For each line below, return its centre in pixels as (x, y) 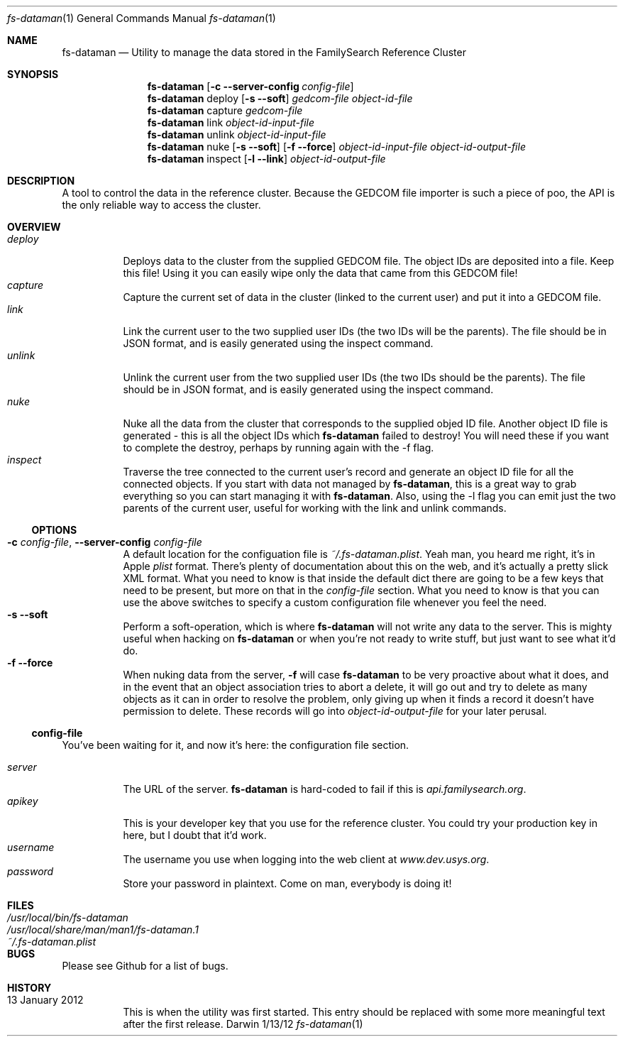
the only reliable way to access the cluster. (161, 205)
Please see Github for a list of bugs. (145, 966)
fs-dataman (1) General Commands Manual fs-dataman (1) (142, 18)
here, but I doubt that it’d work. (195, 835)
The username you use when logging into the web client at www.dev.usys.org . (306, 859)
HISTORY (29, 988)
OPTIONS (54, 530)
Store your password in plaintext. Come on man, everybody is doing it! (287, 883)
